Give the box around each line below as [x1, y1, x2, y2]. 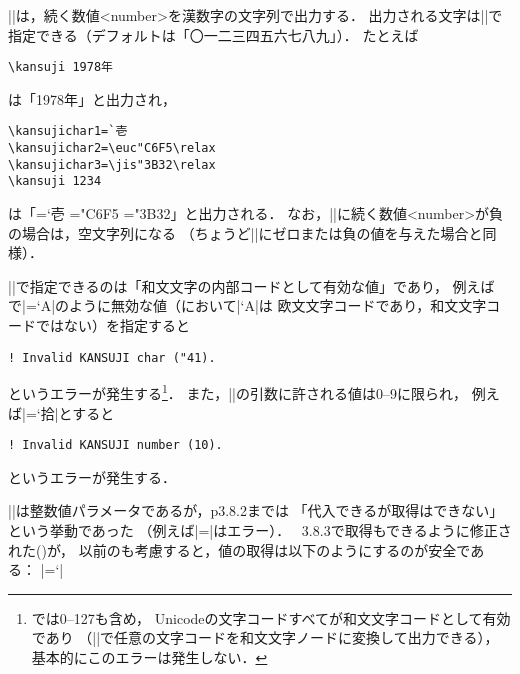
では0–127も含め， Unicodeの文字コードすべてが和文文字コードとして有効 [31, 607, 511, 628]
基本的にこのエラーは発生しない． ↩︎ [31, 646, 268, 667]
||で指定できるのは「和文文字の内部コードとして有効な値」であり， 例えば [8, 275, 495, 296]
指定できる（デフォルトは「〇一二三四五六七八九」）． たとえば [8, 24, 419, 45]
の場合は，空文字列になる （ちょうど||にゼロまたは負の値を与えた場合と [8, 222, 483, 243]
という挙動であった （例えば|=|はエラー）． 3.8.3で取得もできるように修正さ [8, 519, 512, 540]
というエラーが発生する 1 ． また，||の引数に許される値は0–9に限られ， [8, 380, 468, 403]
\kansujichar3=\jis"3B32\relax [8, 157, 216, 172]
